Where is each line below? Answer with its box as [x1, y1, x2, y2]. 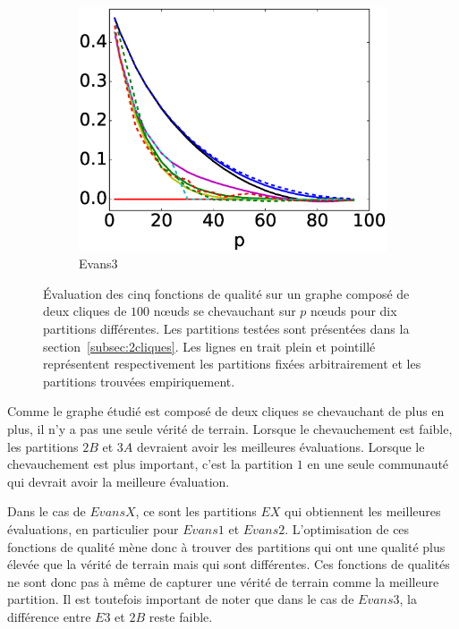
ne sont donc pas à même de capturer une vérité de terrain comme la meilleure [7, 572, 439, 591]
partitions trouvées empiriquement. [43, 371, 235, 390]
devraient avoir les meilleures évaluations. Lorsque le [137, 437, 425, 455]
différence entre [7, 607, 91, 625]
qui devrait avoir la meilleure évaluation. [7, 472, 230, 490]
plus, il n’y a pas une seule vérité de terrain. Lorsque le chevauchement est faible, [7, 420, 453, 438]
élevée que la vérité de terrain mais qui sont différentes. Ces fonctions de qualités [7, 555, 450, 574]
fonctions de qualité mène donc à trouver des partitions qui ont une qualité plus [7, 537, 446, 556]
